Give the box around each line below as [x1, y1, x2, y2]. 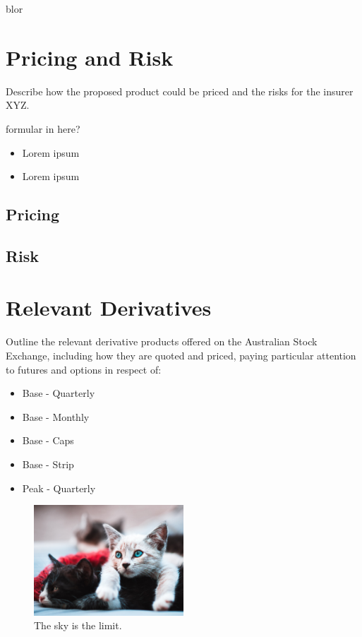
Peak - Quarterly [22, 480, 96, 495]
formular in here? [6, 121, 80, 136]
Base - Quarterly [22, 386, 95, 400]
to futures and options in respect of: [6, 362, 162, 376]
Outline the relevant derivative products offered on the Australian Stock [6, 334, 318, 349]
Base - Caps [22, 433, 74, 448]
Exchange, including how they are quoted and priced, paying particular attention [6, 347, 356, 362]
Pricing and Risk [6, 42, 174, 71]
